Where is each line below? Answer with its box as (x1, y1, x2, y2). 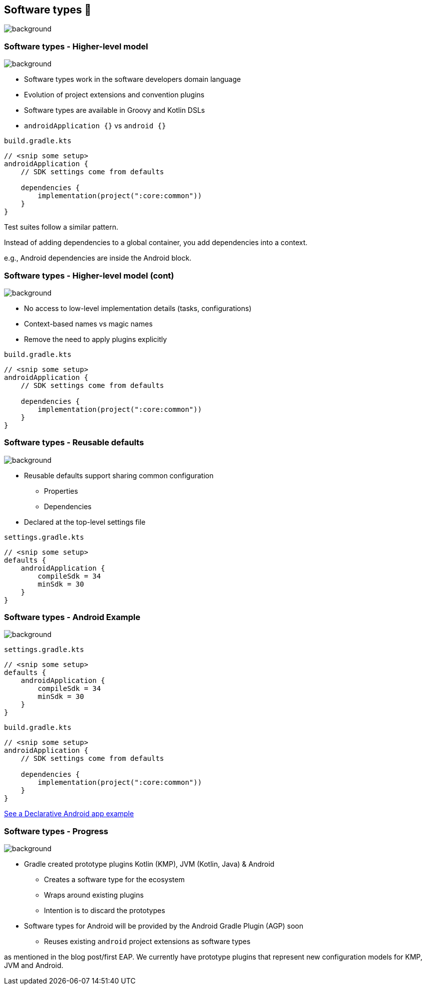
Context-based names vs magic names (24, 319, 153, 328)
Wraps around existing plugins (44, 891, 144, 900)
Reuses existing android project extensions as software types (44, 937, 251, 946)
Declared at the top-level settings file (24, 517, 146, 526)
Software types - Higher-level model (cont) (4, 270, 174, 281)
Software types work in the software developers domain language (24, 75, 241, 84)
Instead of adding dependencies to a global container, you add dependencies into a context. (4, 238, 308, 247)
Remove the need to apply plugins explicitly (24, 334, 167, 343)
